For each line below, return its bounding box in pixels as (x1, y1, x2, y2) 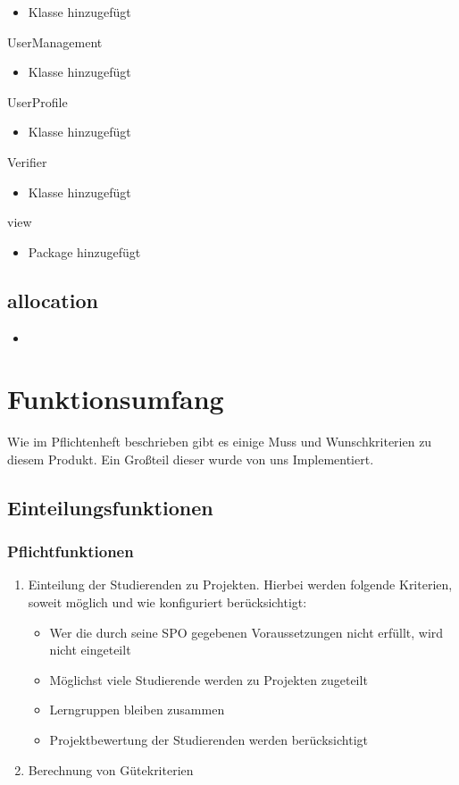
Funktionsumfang (7, 380, 224, 417)
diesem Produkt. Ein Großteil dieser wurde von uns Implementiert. (7, 449, 374, 468)
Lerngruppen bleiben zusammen (49, 700, 225, 719)
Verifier (7, 152, 47, 171)
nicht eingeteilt (49, 640, 131, 659)
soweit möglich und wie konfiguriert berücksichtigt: (28, 593, 307, 612)
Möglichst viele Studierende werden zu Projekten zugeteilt (49, 670, 368, 689)
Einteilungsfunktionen (7, 493, 213, 521)
